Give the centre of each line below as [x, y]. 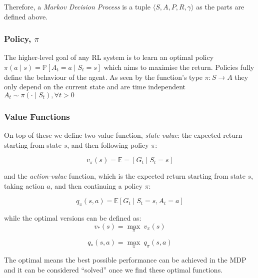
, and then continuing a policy [96, 185]
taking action [24, 185]
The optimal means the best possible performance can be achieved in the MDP [125, 260]
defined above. [26, 16]
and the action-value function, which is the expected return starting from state [125, 176]
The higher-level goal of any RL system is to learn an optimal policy [109, 57]
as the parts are [220, 6]
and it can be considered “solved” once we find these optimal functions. [113, 269]
